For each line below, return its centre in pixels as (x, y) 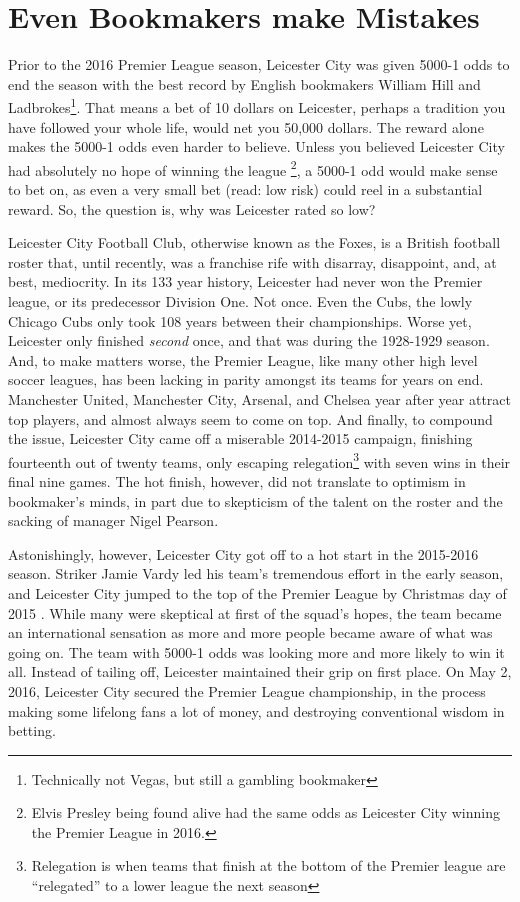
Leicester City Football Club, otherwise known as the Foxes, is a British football (254, 242)
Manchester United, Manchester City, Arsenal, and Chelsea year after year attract (260, 398)
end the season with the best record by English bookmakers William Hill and (244, 83)
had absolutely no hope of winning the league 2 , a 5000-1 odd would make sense (253, 168)
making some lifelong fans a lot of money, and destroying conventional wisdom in (256, 710)
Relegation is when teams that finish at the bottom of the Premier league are (268, 865)
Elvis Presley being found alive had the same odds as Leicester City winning (265, 812)
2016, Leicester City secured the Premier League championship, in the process (247, 690)
